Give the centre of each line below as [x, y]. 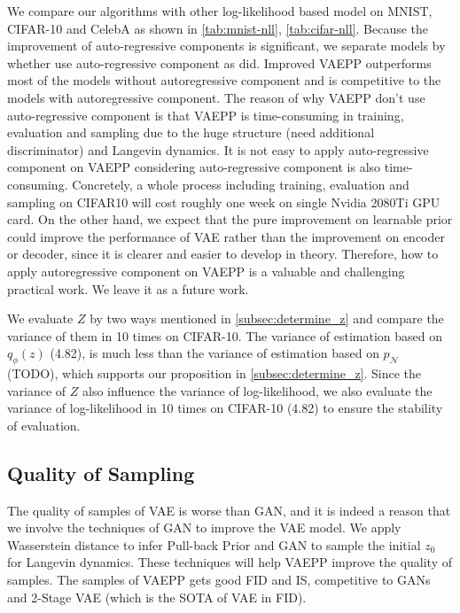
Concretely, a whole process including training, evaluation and [241, 184]
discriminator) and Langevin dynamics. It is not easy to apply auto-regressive [218, 149]
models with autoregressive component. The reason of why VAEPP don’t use [216, 97]
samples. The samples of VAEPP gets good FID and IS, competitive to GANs [219, 580]
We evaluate [40, 318]
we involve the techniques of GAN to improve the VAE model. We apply [204, 528]
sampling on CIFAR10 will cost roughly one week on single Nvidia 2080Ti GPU [224, 202]
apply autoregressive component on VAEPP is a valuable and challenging [206, 271]
